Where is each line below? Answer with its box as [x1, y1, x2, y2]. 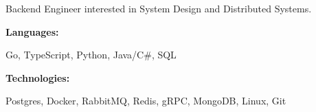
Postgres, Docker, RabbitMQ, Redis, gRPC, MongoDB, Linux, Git [5, 93, 286, 108]
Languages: [5, 24, 59, 38]
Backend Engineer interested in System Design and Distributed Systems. [5, 1, 312, 15]
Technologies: [5, 70, 70, 85]
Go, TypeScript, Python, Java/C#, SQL [5, 47, 177, 62]
